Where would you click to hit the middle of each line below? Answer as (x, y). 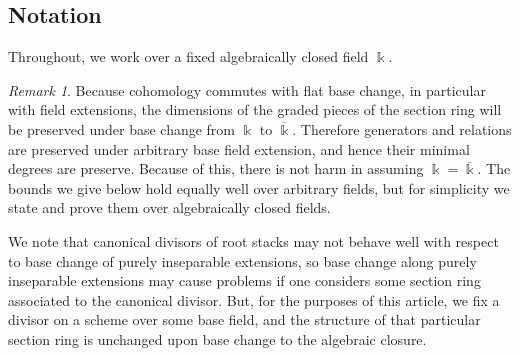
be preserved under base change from (122, 128)
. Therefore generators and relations (402, 128)
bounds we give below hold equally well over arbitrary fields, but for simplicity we (259, 187)
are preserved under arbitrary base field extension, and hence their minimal (239, 148)
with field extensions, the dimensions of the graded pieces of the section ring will (255, 109)
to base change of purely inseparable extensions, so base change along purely (242, 260)
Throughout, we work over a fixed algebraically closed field (188, 56)
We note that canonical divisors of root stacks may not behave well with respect (253, 240)
